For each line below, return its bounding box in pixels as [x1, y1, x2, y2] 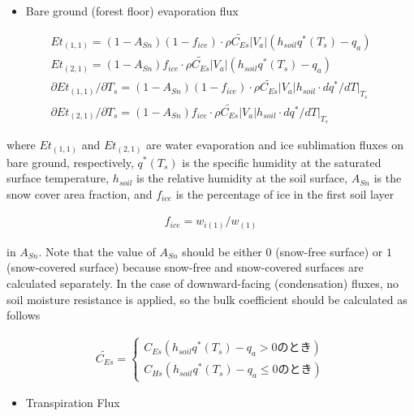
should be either [182, 242, 262, 259]
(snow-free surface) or [275, 242, 383, 259]
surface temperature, [6, 169, 110, 187]
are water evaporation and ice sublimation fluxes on [146, 136, 403, 152]
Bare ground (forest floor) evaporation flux [25, 2, 239, 19]
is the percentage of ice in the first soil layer [175, 185, 395, 202]
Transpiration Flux [25, 394, 120, 411]
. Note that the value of [38, 242, 156, 259]
